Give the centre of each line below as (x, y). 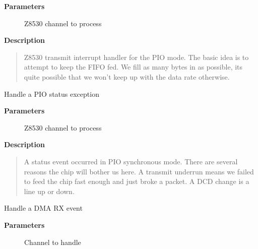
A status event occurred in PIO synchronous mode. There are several (131, 161)
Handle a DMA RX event (43, 208)
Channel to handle (53, 242)
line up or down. (49, 191)
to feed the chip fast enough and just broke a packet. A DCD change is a (137, 181)
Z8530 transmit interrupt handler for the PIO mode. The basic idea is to (136, 57)
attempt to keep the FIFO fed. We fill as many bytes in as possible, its (133, 67)
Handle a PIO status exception (52, 94)
